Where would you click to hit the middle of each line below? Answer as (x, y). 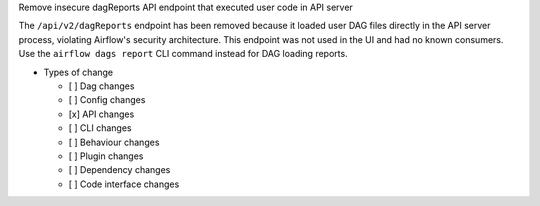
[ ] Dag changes (101, 86)
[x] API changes (101, 114)
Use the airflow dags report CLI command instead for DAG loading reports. (183, 54)
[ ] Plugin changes (106, 156)
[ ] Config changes (107, 100)
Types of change (78, 72)
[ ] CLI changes (100, 128)
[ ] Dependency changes (119, 170)
